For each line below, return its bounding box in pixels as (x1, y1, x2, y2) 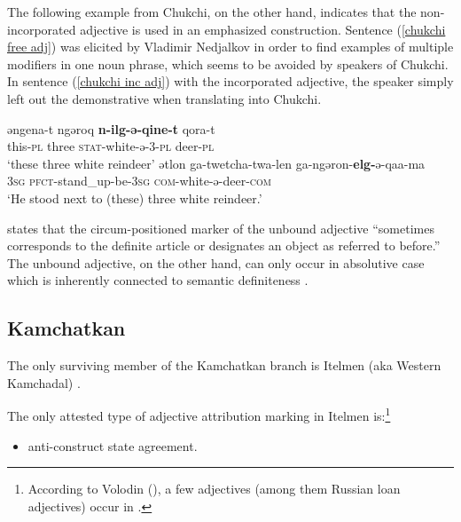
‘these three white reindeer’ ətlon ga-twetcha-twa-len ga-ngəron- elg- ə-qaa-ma (7, 154, 426, 172)
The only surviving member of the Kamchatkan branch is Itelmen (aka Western (7, 356, 441, 375)
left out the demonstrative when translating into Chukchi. (7, 89, 322, 107)
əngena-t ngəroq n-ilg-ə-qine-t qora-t (7, 119, 215, 138)
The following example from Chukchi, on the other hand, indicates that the (7, 3, 417, 20)
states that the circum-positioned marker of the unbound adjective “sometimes (7, 218, 434, 237)
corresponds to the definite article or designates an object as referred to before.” (7, 236, 441, 255)
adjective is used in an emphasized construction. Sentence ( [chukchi (80, 20, 446, 38)
